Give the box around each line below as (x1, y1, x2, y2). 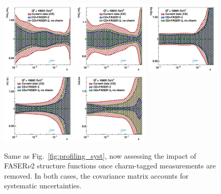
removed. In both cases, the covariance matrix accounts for (4, 170, 189, 181)
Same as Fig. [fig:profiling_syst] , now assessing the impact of (4, 150, 196, 161)
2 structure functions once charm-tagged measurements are (31, 160, 216, 171)
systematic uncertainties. (4, 180, 82, 191)
